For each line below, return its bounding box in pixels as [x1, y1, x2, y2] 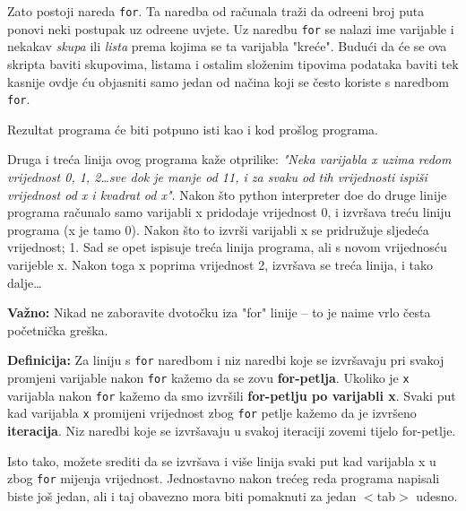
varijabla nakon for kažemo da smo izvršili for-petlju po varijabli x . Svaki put [7, 385, 456, 404]
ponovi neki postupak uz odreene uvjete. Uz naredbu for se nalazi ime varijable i [7, 19, 454, 38]
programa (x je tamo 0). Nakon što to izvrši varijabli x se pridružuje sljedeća [7, 220, 429, 238]
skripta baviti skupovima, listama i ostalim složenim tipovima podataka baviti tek [7, 54, 459, 73]
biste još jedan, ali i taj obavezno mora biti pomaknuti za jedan [7, 486, 357, 505]
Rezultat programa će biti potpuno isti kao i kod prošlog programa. [7, 119, 378, 138]
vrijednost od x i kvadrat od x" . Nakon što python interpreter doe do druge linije [7, 185, 447, 204]
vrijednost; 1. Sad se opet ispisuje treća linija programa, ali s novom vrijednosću [7, 238, 447, 256]
